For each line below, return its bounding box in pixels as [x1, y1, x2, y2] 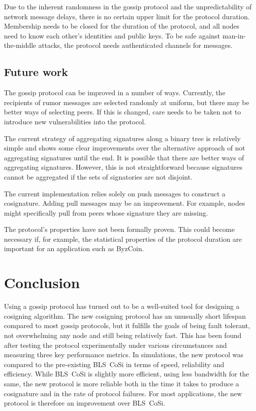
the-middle [4, 40, 36, 50]
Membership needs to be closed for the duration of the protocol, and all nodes [4, 21, 240, 31]
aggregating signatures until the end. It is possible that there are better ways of [4, 152, 244, 162]
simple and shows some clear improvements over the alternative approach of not [4, 143, 245, 153]
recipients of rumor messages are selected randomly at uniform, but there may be [4, 97, 250, 107]
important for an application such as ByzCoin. [4, 243, 144, 254]
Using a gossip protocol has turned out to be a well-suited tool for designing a [4, 301, 240, 311]
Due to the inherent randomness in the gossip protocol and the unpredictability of [4, 1, 252, 11]
